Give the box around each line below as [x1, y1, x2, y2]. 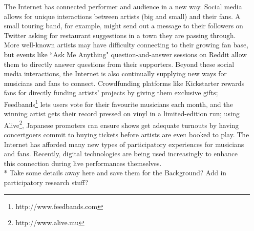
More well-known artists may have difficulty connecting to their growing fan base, [4, 40, 249, 50]
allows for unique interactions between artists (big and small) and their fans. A [4, 11, 241, 21]
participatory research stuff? [4, 177, 88, 187]
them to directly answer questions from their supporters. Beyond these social [4, 59, 234, 69]
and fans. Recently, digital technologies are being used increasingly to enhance [4, 148, 238, 159]
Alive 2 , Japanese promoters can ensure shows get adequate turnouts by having [4, 118, 239, 130]
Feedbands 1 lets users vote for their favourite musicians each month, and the [4, 97, 233, 109]
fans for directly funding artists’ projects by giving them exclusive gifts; [4, 87, 218, 98]
